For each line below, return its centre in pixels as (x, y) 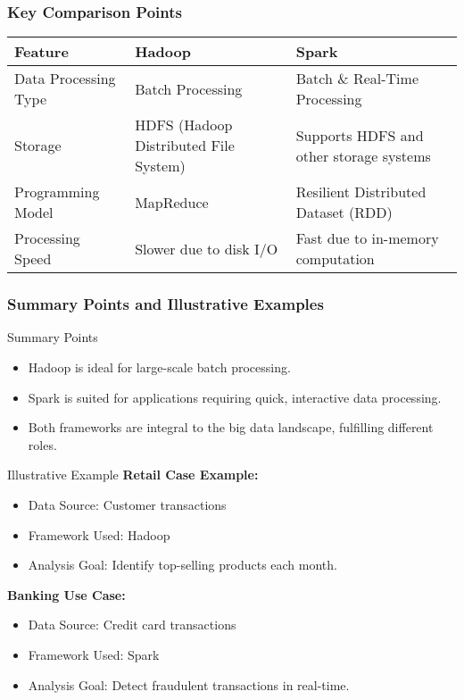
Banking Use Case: (66, 594)
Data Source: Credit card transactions (132, 625)
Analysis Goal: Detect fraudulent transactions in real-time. (189, 684)
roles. (42, 444)
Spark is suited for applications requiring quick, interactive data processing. (235, 397)
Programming (57, 192)
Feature (41, 52)
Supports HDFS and (360, 135)
